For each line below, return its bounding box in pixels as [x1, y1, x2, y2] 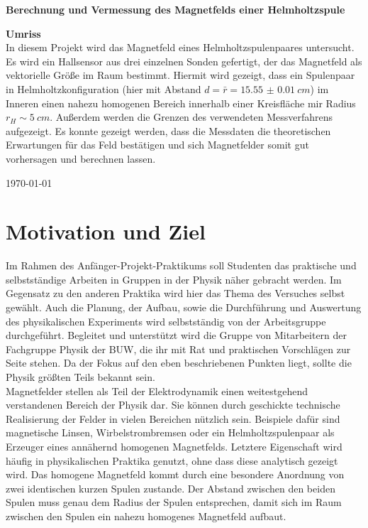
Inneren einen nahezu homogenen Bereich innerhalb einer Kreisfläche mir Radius [6, 95, 356, 110]
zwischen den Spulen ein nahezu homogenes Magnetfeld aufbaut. [6, 508, 286, 523]
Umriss [6, 26, 41, 41]
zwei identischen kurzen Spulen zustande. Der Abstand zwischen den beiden [6, 480, 335, 495]
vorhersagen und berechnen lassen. [6, 151, 156, 166]
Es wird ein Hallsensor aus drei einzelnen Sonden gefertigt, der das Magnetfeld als [6, 53, 362, 68]
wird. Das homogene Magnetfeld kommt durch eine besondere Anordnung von [6, 467, 345, 482]
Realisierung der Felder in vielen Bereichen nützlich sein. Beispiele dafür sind [6, 411, 340, 426]
